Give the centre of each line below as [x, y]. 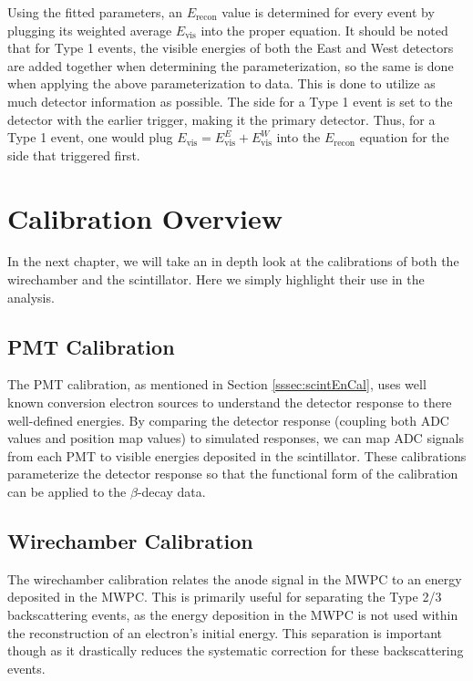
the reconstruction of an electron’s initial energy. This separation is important [225, 632]
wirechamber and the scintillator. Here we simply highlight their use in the [216, 279]
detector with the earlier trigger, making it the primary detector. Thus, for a [221, 119]
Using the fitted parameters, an [95, 12]
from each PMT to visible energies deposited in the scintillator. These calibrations [237, 455]
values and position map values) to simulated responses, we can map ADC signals [236, 438]
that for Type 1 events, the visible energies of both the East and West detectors [231, 48]
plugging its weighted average [90, 30]
